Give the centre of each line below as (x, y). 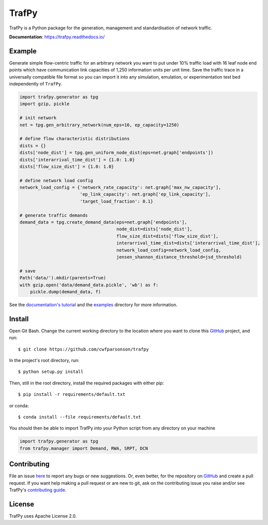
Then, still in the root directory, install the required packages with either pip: (86, 383)
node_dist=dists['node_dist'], (154, 229)
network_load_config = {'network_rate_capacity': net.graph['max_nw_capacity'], (120, 187)
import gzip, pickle (44, 104)
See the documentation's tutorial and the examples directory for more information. (93, 305)
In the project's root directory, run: (44, 360)
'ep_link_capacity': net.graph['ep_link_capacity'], (145, 194)
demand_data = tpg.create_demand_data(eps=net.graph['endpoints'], (103, 222)
